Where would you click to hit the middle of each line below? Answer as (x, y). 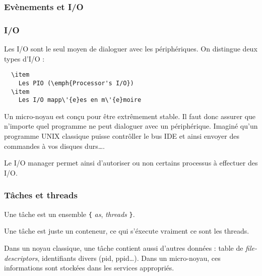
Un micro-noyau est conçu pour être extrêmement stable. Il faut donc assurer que (130, 116)
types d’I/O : (24, 58)
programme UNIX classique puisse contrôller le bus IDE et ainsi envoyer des (122, 136)
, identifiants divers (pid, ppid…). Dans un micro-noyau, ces (129, 258)
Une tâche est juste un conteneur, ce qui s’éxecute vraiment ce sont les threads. (127, 231)
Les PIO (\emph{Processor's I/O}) (76, 83)
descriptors (21, 258)
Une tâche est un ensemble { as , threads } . (70, 214)
